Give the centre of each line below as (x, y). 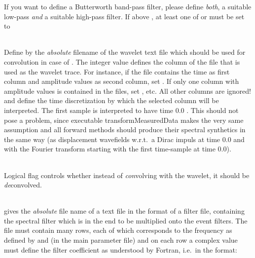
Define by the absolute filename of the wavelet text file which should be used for (125, 52)
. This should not (213, 110)
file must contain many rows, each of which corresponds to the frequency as (118, 230)
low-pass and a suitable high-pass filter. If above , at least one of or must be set (124, 16)
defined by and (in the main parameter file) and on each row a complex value (121, 240)
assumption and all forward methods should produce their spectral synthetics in (125, 129)
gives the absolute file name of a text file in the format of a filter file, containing (124, 211)
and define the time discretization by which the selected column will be (111, 100)
